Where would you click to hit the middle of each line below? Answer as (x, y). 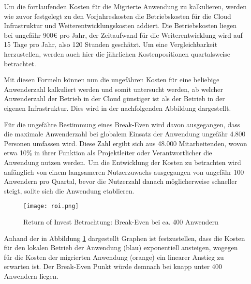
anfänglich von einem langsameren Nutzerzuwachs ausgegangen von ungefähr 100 (124, 172)
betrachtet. (20, 63)
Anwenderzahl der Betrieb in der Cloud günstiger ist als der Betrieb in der (115, 98)
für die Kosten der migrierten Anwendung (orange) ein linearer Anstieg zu (114, 257)
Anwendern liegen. (31, 276)
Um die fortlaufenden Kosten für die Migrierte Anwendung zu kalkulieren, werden (125, 6)
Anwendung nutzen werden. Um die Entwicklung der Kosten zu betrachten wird (123, 162)
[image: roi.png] (51, 206)
